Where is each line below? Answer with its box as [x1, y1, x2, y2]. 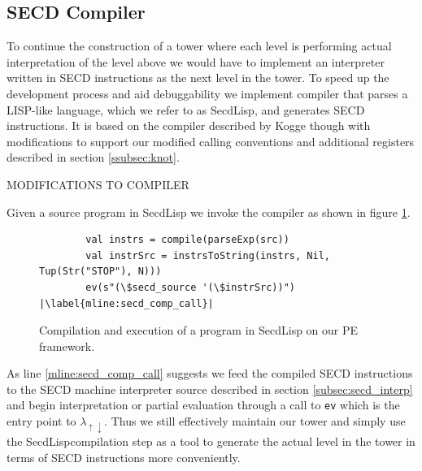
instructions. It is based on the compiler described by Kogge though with [7, 117, 371, 134]
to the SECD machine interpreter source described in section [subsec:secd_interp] [7, 380, 413, 397]
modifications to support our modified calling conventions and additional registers [7, 132, 415, 149]
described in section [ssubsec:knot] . [7, 149, 180, 166]
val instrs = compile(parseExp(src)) [85, 234, 289, 246]
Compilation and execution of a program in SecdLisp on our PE [39, 322, 359, 339]
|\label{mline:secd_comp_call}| [39, 297, 214, 309]
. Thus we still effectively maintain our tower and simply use [104, 413, 406, 430]
